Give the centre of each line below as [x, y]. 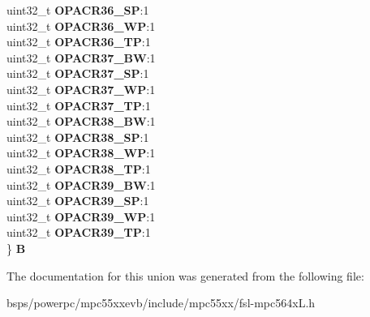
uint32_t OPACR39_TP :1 [79, 232]
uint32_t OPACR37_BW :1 [81, 57]
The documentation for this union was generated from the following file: [185, 275]
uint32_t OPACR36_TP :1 [79, 42]
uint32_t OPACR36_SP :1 [78, 10]
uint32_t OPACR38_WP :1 [81, 153]
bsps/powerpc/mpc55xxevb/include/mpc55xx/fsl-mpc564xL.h [161, 303]
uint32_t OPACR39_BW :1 [81, 184]
